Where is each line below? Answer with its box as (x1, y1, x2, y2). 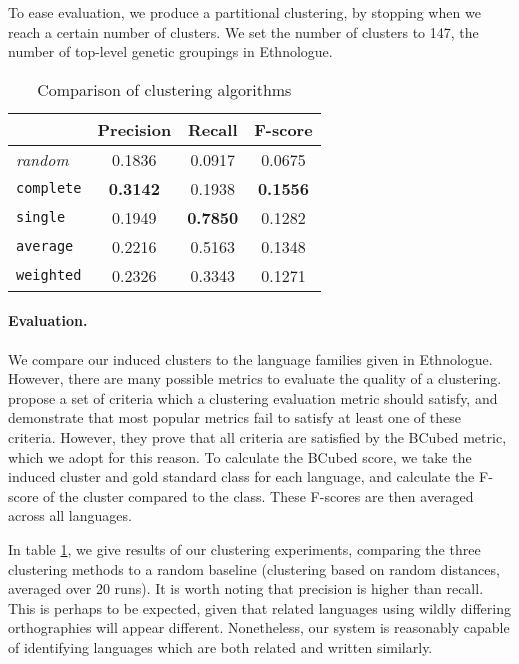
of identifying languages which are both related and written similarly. (8, 636, 433, 657)
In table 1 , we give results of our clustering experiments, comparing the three (8, 538, 481, 559)
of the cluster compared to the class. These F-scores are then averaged (43, 485, 474, 506)
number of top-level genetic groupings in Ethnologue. (8, 41, 333, 62)
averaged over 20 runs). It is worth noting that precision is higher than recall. (8, 578, 484, 599)
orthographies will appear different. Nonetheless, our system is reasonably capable (8, 617, 510, 638)
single (16, 209, 66, 226)
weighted (16, 267, 82, 284)
